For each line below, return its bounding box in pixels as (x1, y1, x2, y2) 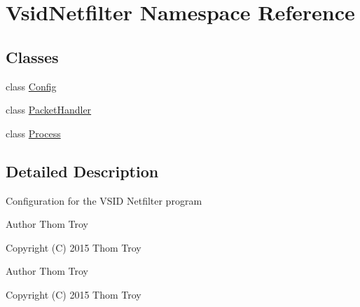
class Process (6, 125, 61, 140)
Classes (6, 46, 59, 67)
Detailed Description (6, 160, 159, 182)
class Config (6, 79, 57, 93)
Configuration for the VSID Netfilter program (6, 193, 202, 207)
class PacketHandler (6, 102, 92, 117)
